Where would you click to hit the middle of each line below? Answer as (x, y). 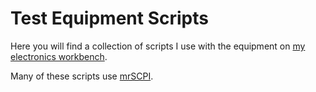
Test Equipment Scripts (109, 18)
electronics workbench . (59, 56)
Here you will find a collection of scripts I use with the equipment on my (158, 46)
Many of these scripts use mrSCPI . (82, 76)
